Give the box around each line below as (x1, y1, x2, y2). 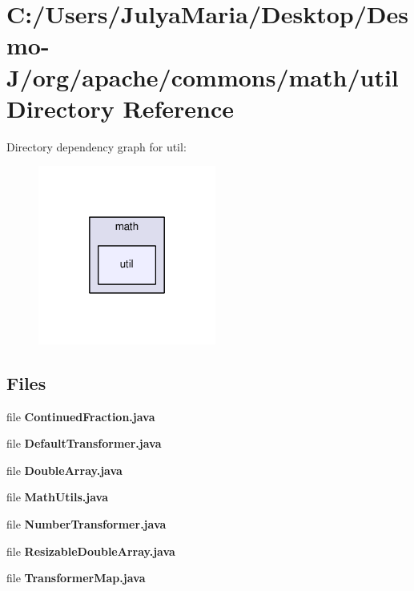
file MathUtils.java (6, 488, 109, 505)
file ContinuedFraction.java (6, 408, 155, 424)
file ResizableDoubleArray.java (6, 542, 175, 559)
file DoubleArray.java (6, 461, 123, 478)
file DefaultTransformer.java (6, 435, 162, 452)
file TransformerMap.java (6, 569, 146, 586)
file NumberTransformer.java (6, 516, 167, 533)
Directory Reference (6, 91, 235, 124)
